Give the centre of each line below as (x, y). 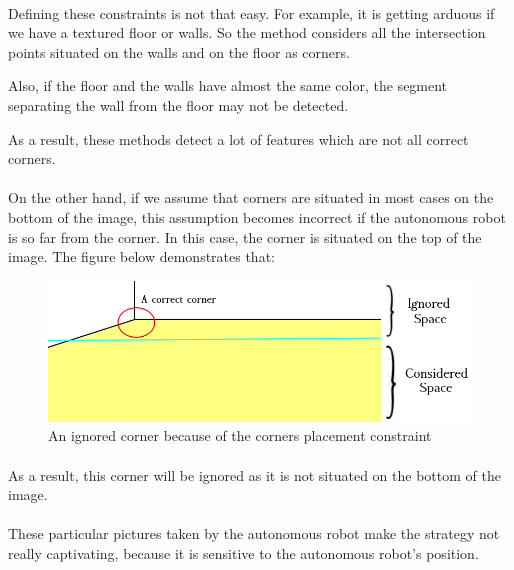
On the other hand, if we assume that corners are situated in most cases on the (251, 197)
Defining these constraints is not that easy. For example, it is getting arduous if (251, 12)
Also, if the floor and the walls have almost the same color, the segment (228, 85)
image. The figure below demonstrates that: (141, 256)
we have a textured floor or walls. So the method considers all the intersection (247, 32)
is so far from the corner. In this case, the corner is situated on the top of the (245, 236)
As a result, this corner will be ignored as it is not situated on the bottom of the (254, 474)
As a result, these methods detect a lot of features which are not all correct (238, 138)
